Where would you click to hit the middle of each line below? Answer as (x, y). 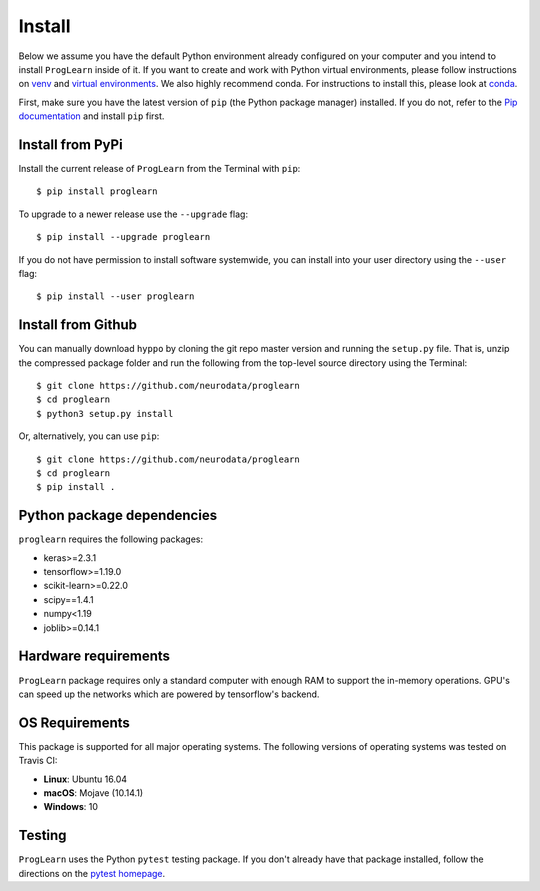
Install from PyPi (71, 144)
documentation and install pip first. (91, 116)
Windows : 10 (71, 807)
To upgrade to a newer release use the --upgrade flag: (133, 214)
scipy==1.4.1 (68, 599)
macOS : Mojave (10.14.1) (93, 793)
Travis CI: (38, 761)
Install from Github (78, 325)
